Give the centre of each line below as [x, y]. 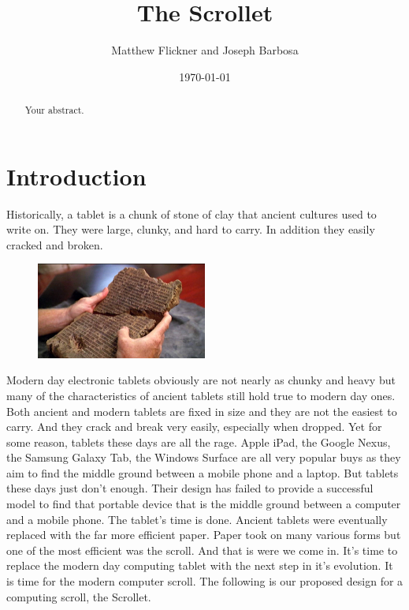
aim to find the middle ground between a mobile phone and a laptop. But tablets [203, 472]
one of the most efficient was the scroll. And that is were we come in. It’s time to [202, 550]
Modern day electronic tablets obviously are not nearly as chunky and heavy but [201, 380]
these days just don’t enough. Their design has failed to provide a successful [190, 488]
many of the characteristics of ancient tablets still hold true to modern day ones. [201, 395]
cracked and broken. [55, 244]
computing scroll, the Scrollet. [79, 596]
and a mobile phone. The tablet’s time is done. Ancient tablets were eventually [197, 519]
